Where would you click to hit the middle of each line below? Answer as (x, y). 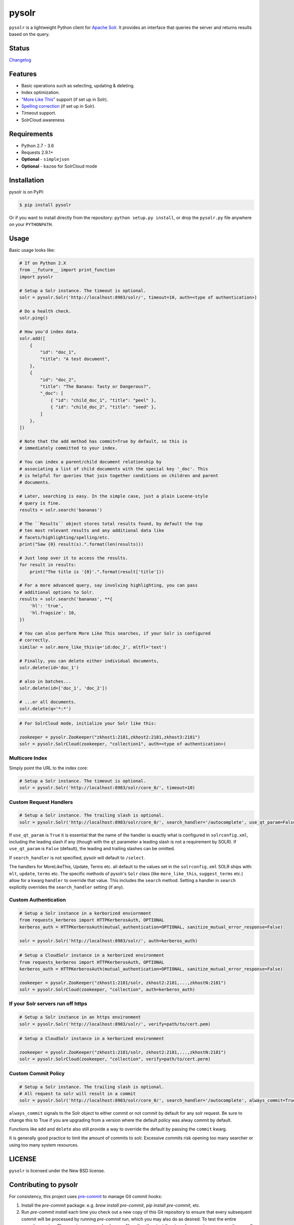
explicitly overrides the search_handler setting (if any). (67, 887)
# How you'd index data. (49, 331)
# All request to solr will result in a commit (77, 1093)
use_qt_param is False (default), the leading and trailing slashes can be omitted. (92, 849)
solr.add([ (32, 339)
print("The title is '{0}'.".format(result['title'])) (97, 572)
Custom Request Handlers (41, 802)
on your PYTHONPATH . (31, 224)
